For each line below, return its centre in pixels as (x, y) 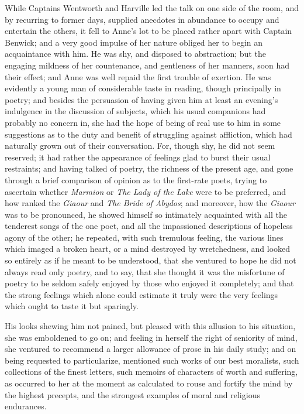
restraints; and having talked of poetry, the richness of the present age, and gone (149, 168)
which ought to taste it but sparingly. (72, 306)
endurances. (26, 406)
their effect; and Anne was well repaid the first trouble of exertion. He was (138, 76)
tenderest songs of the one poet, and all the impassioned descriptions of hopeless (149, 226)
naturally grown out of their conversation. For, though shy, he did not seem (140, 146)
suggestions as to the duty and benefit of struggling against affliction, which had (148, 134)
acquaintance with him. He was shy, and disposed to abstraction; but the (135, 54)
